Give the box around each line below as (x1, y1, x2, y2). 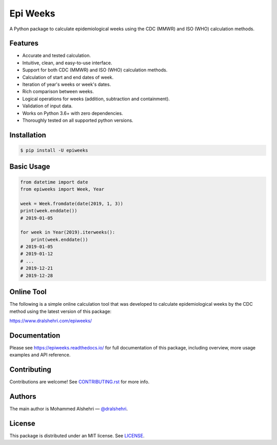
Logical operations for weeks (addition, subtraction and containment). (22, 96, 170, 102)
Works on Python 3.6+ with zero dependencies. (22, 110, 123, 116)
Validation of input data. (22, 103, 73, 109)
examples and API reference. (9, 352, 71, 358)
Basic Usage (9, 162, 50, 171)
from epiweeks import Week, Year (20, 186, 105, 192)
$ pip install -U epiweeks (20, 147, 88, 153)
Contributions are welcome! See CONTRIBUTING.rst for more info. (9, 379, 150, 385)
